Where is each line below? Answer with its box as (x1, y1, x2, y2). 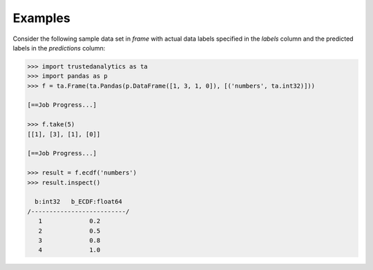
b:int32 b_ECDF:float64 (35, 197, 122, 206)
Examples (12, 10, 70, 26)
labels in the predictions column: (12, 44, 106, 52)
